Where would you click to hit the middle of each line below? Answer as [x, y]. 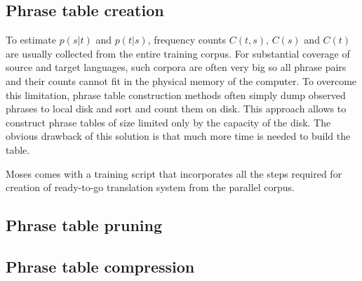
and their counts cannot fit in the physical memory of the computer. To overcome [181, 80]
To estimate [31, 40]
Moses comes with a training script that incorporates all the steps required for [174, 173]
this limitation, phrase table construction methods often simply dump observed [176, 94]
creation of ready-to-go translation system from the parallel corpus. [150, 187]
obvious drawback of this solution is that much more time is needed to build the [178, 136]
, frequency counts [187, 40]
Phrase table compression [100, 266]
